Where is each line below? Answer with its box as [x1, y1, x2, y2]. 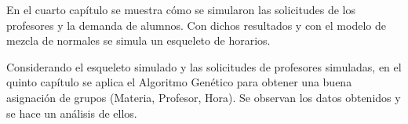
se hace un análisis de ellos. [6, 104, 137, 121]
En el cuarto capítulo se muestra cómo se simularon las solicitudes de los [6, 2, 355, 17]
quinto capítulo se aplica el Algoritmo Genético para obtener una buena [6, 74, 352, 90]
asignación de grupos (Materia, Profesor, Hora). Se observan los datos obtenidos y [6, 89, 401, 105]
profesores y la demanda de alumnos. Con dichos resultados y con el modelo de [6, 16, 386, 33]
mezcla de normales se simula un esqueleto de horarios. [6, 32, 271, 49]
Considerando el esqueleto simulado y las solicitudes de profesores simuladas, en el [6, 58, 402, 75]
